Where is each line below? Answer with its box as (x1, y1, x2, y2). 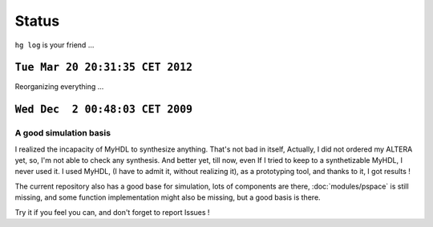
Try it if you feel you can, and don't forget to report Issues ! (14, 207, 210, 217)
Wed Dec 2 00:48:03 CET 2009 (14, 103, 193, 116)
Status (14, 12, 60, 30)
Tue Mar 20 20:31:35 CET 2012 (14, 61, 193, 74)
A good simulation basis (14, 128, 111, 139)
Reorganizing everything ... (14, 82, 104, 91)
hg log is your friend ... (14, 40, 95, 50)
